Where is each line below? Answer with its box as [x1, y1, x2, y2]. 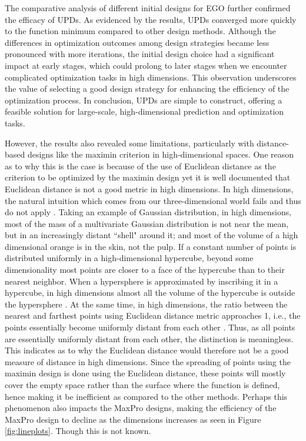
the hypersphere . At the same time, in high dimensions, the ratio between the [5, 298, 288, 310]
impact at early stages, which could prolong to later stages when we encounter [5, 59, 287, 71]
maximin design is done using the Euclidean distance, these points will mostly [5, 367, 286, 379]
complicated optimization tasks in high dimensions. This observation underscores [5, 71, 297, 83]
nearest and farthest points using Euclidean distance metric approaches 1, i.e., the [5, 309, 301, 322]
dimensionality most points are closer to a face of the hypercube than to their [5, 263, 285, 276]
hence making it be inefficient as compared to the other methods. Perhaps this [5, 390, 288, 402]
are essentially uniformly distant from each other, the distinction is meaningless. [5, 332, 294, 345]
